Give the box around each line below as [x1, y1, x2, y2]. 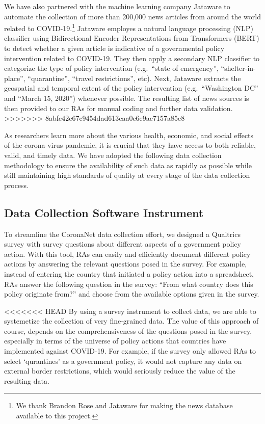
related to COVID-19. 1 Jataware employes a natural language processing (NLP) [4, 21, 253, 33]
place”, [4, 72, 25, 83]
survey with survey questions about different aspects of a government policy [4, 238, 241, 249]
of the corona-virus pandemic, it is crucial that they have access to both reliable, [4, 140, 256, 150]
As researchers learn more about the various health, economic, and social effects [4, 129, 254, 140]
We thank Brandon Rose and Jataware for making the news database [16, 400, 233, 411]
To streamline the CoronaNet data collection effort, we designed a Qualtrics [4, 228, 241, 239]
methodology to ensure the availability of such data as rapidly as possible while [4, 160, 252, 170]
